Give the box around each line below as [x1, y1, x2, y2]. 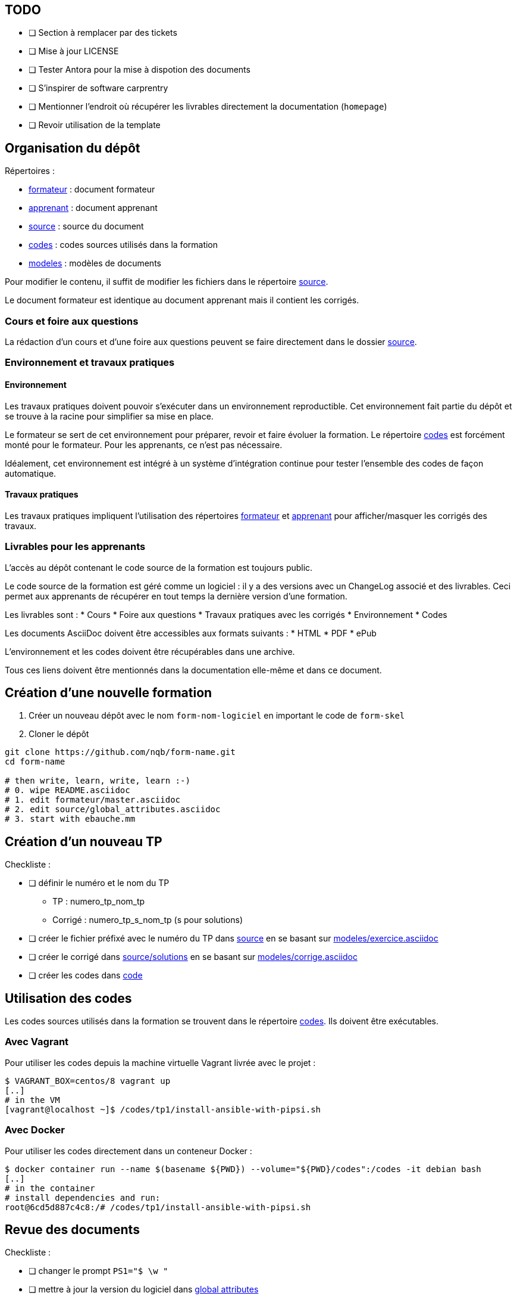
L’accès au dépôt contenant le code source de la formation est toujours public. [5, 562, 313, 573]
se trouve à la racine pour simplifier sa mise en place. [5, 411, 214, 421]
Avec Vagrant [5, 1036, 69, 1048]
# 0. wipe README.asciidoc [5, 785, 130, 795]
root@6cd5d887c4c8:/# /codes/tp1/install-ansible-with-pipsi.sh [5, 1202, 311, 1212]
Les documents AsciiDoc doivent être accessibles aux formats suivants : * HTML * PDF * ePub [5, 627, 377, 638]
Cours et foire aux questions [5, 315, 139, 327]
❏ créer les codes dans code [29, 970, 143, 981]
